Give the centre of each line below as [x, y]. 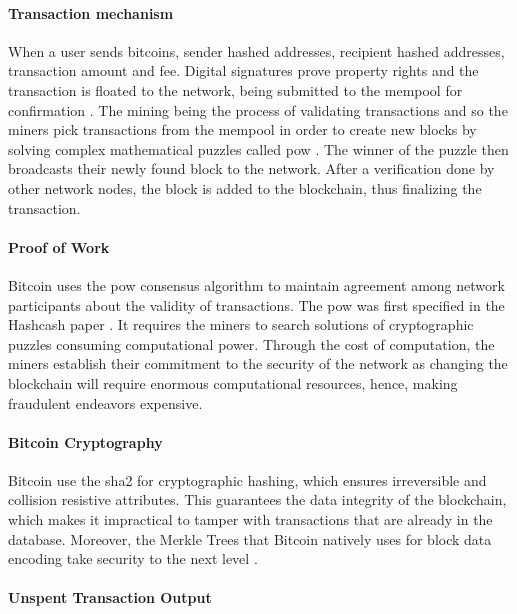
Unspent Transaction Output [110, 597]
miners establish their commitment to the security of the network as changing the [258, 363]
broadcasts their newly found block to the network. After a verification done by [251, 168]
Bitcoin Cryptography [85, 441]
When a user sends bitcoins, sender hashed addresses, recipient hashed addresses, [256, 50]
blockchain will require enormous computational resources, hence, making [233, 382]
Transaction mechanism [91, 12]
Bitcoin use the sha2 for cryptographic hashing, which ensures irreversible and [247, 479]
